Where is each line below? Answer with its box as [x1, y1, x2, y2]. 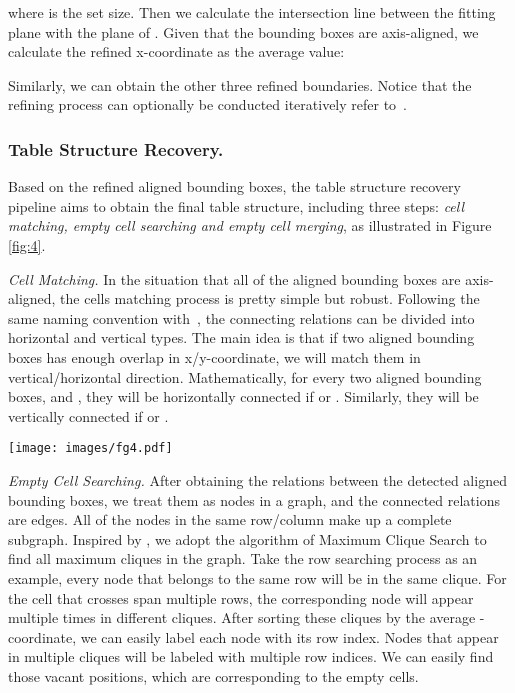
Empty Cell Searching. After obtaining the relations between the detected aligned [8, 469, 507, 490]
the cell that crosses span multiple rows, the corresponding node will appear [8, 587, 474, 608]
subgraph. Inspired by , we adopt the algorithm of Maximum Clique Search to [8, 528, 487, 549]
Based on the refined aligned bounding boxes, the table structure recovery [8, 176, 461, 197]
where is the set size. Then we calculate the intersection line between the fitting [8, 2, 496, 22]
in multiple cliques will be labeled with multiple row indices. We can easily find [8, 646, 494, 667]
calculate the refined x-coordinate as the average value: [8, 41, 345, 62]
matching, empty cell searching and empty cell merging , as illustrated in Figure [8, 215, 492, 236]
